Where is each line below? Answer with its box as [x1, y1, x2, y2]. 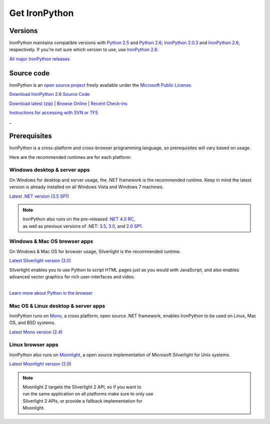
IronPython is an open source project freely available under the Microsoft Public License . [9, 82, 192, 88]
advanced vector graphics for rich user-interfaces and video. [9, 274, 135, 280]
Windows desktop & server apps [9, 166, 90, 173]
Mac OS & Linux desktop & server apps [9, 302, 105, 309]
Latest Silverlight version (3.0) [9, 258, 71, 264]
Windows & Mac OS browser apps [9, 238, 93, 245]
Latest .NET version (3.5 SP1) [9, 193, 69, 199]
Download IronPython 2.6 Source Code [9, 91, 90, 97]
